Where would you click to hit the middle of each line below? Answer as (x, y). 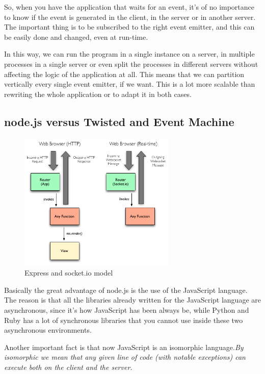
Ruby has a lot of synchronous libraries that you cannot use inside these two (124, 320)
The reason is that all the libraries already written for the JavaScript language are (132, 300)
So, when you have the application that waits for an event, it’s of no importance (129, 7)
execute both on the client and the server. (68, 367)
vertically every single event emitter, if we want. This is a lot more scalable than (130, 84)
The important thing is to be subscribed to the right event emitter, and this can (129, 27)
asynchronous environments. (48, 330)
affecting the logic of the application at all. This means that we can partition (124, 74)
